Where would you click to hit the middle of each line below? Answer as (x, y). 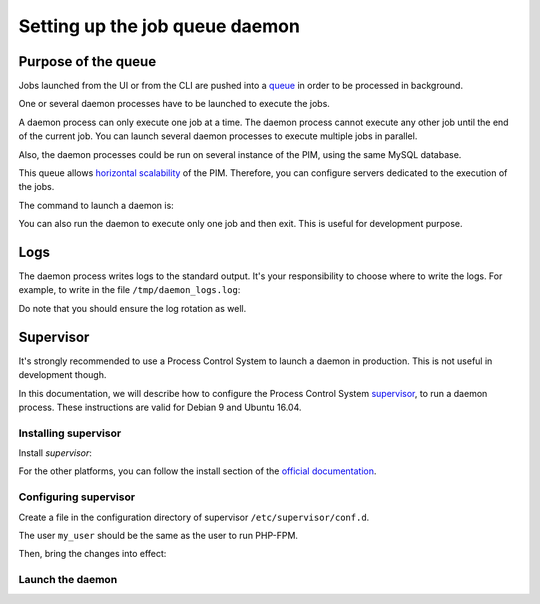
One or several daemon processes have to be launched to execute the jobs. (174, 104)
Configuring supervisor (76, 497)
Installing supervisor (70, 433)
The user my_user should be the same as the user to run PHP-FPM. (158, 536)
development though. (62, 375)
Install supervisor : (55, 453)
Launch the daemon (68, 580)
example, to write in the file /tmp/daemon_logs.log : (129, 290)
